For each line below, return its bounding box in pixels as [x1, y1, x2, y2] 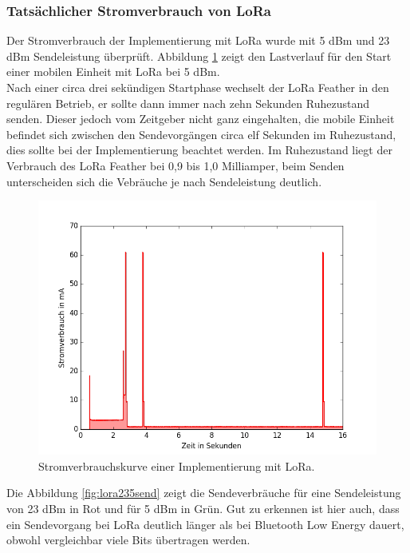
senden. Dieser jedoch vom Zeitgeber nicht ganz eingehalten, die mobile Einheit [6, 110, 395, 127]
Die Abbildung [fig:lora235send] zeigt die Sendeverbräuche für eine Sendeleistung [6, 484, 401, 501]
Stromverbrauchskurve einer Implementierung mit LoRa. [38, 457, 315, 474]
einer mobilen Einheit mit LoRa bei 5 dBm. [6, 63, 220, 80]
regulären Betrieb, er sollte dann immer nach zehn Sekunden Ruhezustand [6, 94, 369, 111]
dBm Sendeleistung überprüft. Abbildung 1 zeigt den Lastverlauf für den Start [6, 47, 392, 64]
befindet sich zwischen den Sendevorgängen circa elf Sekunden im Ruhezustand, [6, 125, 396, 142]
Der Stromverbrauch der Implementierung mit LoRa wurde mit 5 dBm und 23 [6, 32, 390, 49]
